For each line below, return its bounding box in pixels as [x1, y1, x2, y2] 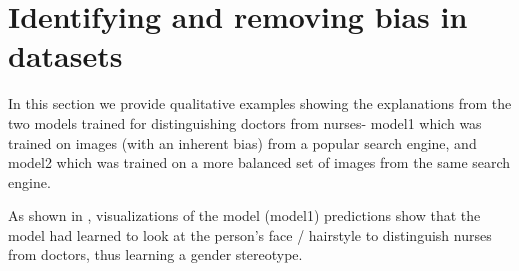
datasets [8, 35, 123, 76]
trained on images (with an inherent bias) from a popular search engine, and [8, 132, 477, 153]
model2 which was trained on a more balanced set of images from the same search [8, 152, 511, 173]
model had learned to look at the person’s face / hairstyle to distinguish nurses [8, 224, 492, 245]
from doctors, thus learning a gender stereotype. [8, 244, 303, 265]
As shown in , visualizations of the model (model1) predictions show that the [8, 205, 481, 226]
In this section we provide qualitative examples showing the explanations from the [8, 93, 512, 114]
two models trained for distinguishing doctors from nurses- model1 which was [8, 112, 482, 133]
